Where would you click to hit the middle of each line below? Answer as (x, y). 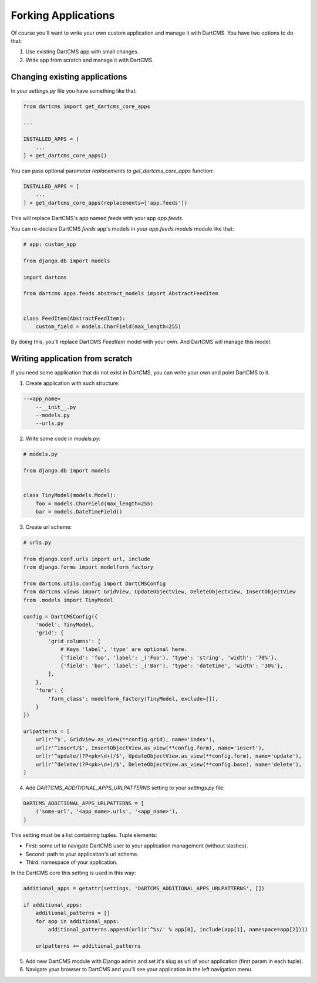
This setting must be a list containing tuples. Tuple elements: (84, 835)
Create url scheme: (49, 527)
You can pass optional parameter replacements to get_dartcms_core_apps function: (112, 171)
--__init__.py (56, 407)
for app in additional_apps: (77, 921)
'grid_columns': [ (74, 641)
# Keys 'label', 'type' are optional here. (124, 649)
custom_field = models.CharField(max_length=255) (108, 326)
